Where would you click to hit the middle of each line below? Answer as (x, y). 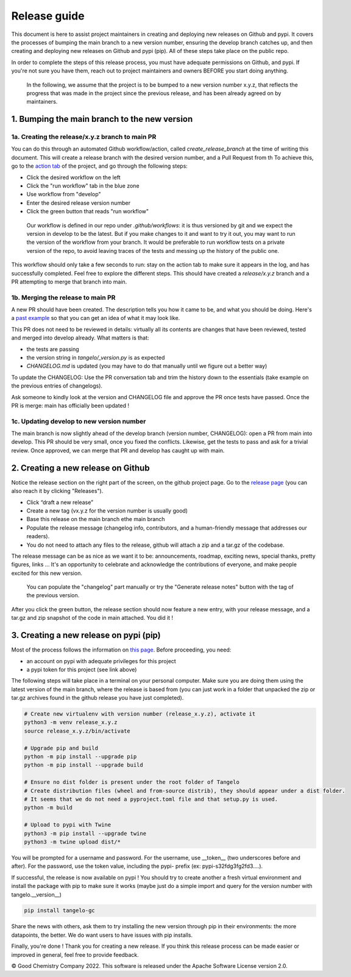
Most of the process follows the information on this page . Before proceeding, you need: (121, 650)
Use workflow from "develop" (64, 194)
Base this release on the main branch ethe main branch (96, 519)
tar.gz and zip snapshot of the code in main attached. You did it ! (92, 618)
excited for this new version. (47, 573)
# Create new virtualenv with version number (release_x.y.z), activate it (140, 714)
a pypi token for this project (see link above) (82, 669)
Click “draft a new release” (60, 502)
